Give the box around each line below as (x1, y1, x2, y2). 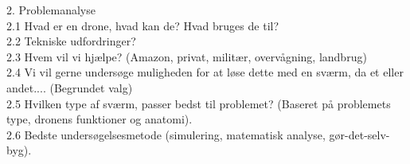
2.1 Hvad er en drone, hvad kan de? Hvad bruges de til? (6, 17, 279, 33)
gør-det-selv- (329, 126, 390, 143)
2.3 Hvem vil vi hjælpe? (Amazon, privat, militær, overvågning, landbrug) (6, 48, 367, 64)
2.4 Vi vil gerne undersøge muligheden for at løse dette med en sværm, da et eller (6, 64, 404, 80)
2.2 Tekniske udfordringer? (6, 33, 136, 49)
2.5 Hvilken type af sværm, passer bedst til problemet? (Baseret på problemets (6, 95, 391, 111)
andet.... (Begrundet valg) (6, 79, 133, 96)
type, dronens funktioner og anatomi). (6, 111, 193, 127)
